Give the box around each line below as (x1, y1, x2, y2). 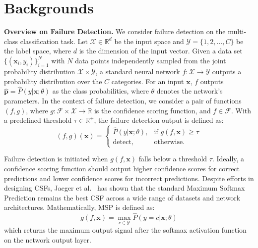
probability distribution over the (4, 76, 102, 86)
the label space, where (4, 46, 71, 56)
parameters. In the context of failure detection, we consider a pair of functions (4, 95, 242, 105)
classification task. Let (20, 36, 88, 46)
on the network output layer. (4, 235, 91, 245)
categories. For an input (111, 76, 184, 86)
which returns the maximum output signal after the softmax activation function (4, 225, 247, 235)
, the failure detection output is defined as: (94, 115, 224, 125)
